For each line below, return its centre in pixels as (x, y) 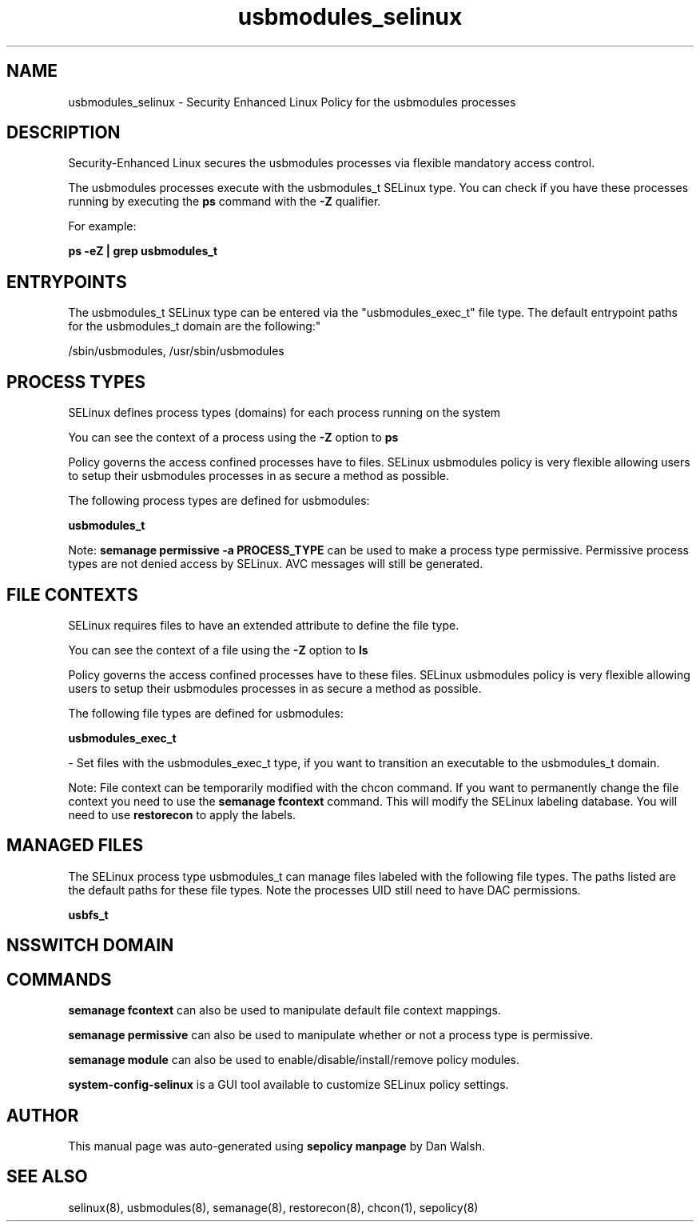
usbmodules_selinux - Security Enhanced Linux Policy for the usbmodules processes (292, 102)
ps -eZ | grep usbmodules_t (143, 251)
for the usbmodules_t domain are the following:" (195, 326)
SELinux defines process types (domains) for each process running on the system (284, 413)
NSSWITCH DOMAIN (90, 946)
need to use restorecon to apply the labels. (182, 814)
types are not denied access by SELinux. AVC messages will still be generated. (276, 564)
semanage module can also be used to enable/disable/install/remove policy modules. (294, 1060)
